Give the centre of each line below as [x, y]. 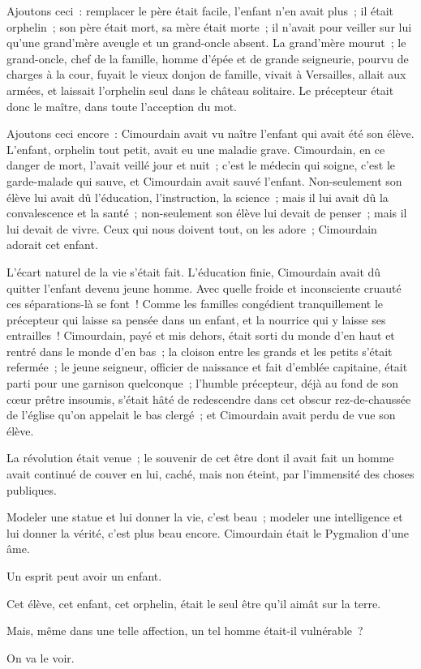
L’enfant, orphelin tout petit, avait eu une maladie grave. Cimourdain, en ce [196, 149]
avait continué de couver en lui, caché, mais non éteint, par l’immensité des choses [210, 474]
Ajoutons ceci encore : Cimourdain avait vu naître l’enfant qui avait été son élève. [210, 133]
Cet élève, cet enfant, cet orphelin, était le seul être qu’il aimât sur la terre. [194, 603]
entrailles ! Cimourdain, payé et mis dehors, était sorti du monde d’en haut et [201, 335]
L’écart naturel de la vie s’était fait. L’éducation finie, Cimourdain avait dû [194, 271]
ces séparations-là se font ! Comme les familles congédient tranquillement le [195, 304]
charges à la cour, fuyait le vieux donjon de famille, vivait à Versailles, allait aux [206, 74]
